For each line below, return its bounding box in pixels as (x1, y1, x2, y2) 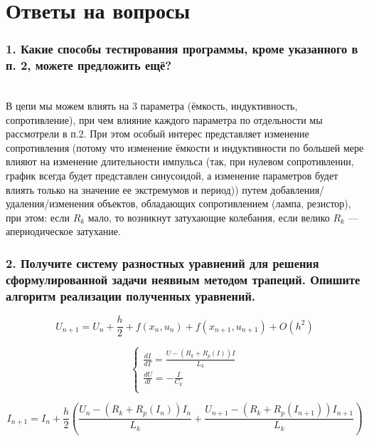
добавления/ (270, 182, 325, 197)
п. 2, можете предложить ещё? (6, 56, 172, 74)
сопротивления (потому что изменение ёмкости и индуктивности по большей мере (6, 140, 364, 155)
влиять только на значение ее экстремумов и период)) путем (6, 182, 267, 197)
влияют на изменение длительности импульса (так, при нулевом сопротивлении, (6, 154, 354, 169)
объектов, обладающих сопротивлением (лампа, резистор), (97, 196, 351, 211)
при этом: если (6, 209, 70, 224)
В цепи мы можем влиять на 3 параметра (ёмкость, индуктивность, (6, 98, 298, 113)
